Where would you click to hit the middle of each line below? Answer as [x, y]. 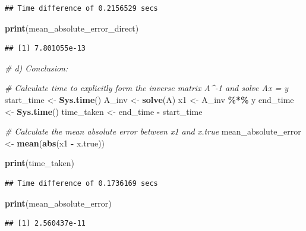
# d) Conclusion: [37, 68]
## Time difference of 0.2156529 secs [81, 8]
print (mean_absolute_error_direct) [72, 28]
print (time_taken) [40, 163]
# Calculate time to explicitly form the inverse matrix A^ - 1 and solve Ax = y [147, 88]
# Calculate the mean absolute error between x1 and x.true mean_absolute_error [153, 131]
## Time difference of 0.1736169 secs [81, 183]
